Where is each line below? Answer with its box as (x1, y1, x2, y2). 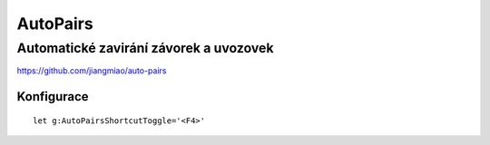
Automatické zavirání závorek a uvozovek (16, 40, 274, 56)
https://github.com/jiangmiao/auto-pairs (16, 65, 167, 76)
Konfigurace (16, 89, 90, 104)
